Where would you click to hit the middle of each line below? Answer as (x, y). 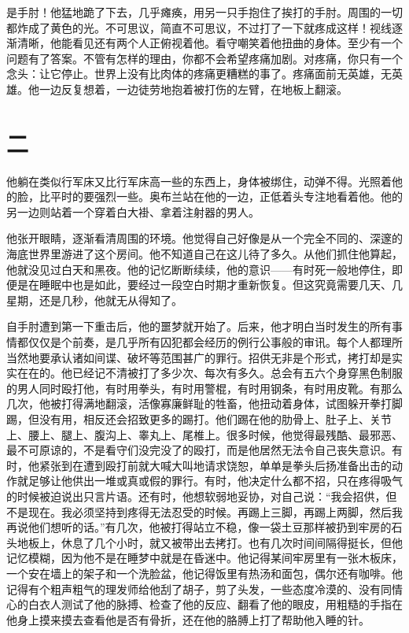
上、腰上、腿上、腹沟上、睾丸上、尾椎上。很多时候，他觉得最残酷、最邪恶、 (204, 434)
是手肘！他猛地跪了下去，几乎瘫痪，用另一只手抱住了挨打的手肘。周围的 (193, 12)
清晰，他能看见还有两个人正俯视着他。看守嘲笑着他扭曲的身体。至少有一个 (210, 43)
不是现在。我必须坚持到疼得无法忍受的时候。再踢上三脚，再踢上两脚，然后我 (204, 511)
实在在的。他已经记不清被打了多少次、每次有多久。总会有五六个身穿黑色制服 (204, 373)
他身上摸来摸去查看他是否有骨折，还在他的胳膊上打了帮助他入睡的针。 (188, 619)
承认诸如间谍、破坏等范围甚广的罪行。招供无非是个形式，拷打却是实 (226, 357)
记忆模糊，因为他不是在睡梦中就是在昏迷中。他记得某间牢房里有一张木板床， (204, 558)
